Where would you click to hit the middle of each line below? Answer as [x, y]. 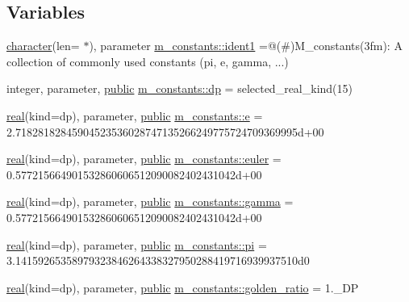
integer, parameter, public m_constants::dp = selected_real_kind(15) [179, 88]
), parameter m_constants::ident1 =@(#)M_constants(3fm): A [246, 46]
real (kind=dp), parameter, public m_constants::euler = [144, 159]
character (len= [43, 46]
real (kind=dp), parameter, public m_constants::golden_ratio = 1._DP [183, 287]
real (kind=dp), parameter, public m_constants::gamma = [150, 201]
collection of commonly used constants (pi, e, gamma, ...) [148, 61]
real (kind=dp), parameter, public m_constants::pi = [137, 244]
